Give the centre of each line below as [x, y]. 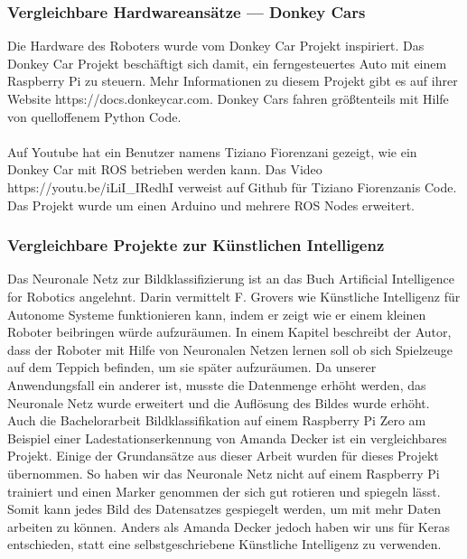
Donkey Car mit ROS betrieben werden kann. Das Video [165, 169]
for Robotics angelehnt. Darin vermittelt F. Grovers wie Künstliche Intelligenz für [234, 296]
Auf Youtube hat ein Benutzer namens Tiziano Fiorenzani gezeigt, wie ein [212, 151]
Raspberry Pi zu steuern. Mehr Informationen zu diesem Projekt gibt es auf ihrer [233, 81]
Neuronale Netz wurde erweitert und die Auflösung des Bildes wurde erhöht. [219, 402]
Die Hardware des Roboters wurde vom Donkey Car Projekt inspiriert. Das [216, 46]
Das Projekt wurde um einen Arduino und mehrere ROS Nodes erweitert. [211, 205]
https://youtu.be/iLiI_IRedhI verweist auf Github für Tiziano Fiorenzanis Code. [232, 186]
